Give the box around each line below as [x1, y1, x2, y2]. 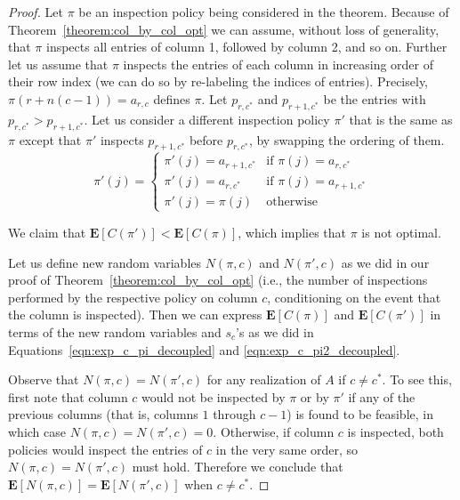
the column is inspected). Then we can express [8, 305, 262, 324]
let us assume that [8, 54, 109, 73]
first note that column [8, 387, 128, 406]
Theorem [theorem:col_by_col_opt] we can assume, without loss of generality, [8, 20, 440, 38]
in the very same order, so [215, 440, 359, 458]
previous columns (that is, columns [8, 405, 198, 423]
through [213, 405, 256, 423]
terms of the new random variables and [8, 322, 222, 341]
